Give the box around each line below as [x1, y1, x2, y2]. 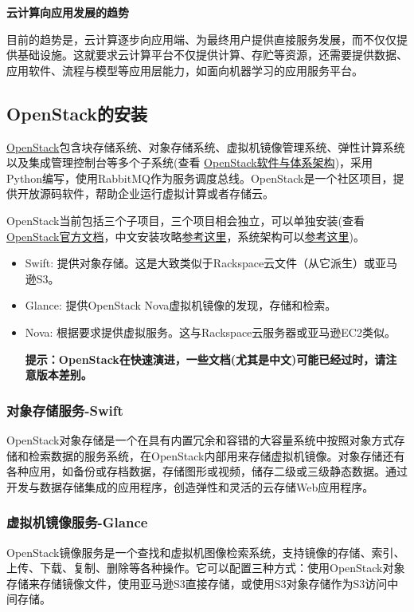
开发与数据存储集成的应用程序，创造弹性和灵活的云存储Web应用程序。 [6, 478, 374, 495]
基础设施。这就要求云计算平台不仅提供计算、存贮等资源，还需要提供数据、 [17, 46, 408, 63]
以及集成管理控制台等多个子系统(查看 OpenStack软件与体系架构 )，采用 [6, 154, 373, 171]
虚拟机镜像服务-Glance [6, 512, 148, 532]
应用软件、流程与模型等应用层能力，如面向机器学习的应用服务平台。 [6, 61, 363, 78]
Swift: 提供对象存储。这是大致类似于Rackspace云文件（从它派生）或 [25, 255, 376, 271]
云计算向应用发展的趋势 [6, 4, 129, 20]
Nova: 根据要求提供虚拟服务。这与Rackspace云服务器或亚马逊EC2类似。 [25, 323, 396, 340]
